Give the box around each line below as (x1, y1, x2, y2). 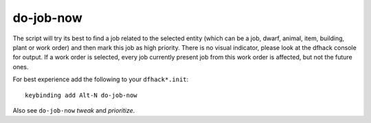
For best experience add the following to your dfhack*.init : (12, 75, 189, 83)
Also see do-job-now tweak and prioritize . (12, 106, 135, 114)
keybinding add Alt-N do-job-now (25, 91, 137, 99)
